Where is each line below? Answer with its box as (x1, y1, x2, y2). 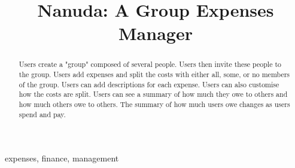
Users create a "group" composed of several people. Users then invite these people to (19, 59, 281, 69)
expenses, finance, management (5, 152, 119, 164)
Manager (118, 21, 193, 45)
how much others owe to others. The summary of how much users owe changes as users (19, 99, 290, 109)
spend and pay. (19, 109, 66, 119)
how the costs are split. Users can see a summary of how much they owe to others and (19, 89, 288, 99)
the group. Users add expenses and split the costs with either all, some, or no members (19, 69, 290, 80)
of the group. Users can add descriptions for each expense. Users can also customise (19, 79, 279, 89)
